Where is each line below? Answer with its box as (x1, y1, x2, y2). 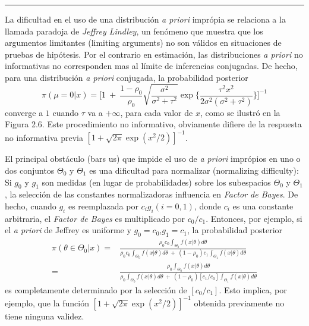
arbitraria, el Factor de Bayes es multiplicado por (5, 212, 185, 224)
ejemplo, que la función (5, 296, 89, 309)
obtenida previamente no (194, 296, 285, 309)
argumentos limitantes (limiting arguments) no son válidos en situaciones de (5, 36, 282, 49)
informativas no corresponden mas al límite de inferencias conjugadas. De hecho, (5, 59, 298, 72)
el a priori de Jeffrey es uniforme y (5, 224, 131, 236)
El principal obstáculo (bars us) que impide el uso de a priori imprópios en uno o (5, 152, 301, 165)
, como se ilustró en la (200, 106, 280, 118)
